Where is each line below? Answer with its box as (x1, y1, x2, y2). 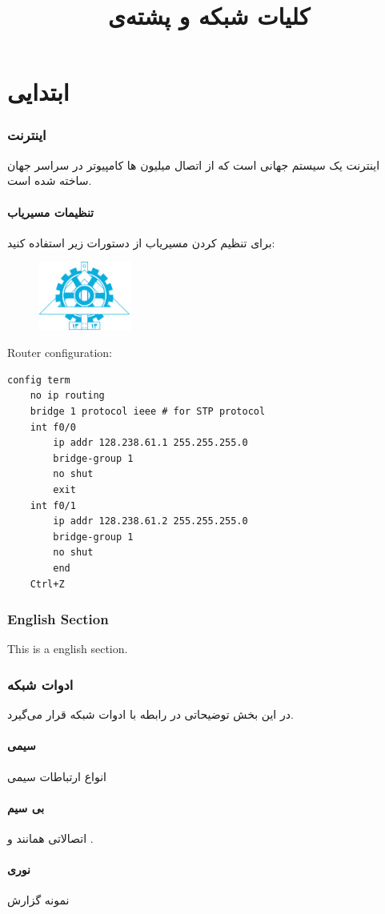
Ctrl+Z (30, 578, 65, 590)
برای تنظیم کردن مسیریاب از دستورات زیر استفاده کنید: (7, 234, 275, 251)
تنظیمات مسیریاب (7, 203, 94, 220)
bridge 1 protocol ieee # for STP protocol (30, 406, 266, 418)
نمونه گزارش (7, 892, 70, 908)
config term (7, 374, 70, 386)
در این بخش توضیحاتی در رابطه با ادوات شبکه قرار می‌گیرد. (7, 706, 294, 723)
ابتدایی (7, 75, 70, 108)
